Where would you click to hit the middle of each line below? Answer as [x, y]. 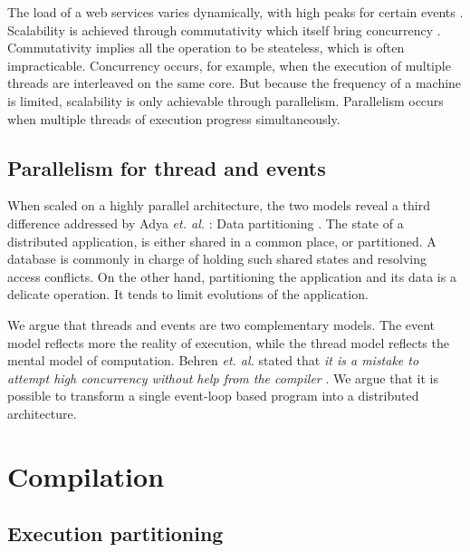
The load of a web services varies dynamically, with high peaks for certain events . [235, 12]
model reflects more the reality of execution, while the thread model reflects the [228, 342]
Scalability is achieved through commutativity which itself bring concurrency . [224, 29]
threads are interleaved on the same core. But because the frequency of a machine [235, 83]
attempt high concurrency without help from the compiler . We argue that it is [223, 378]
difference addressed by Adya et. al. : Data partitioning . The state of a [206, 223]
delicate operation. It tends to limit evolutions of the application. [188, 294]
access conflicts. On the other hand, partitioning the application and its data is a [232, 276]
